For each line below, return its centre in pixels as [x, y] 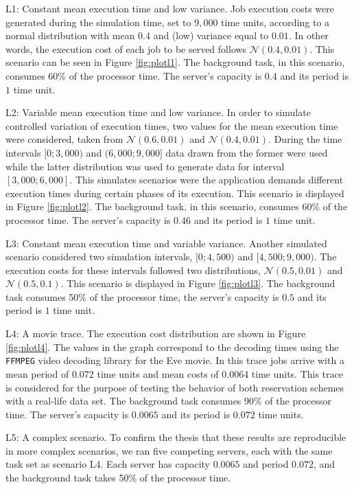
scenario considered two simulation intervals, [99, 257]
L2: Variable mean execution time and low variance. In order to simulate [158, 112]
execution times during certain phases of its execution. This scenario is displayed [175, 193]
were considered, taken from [64, 139]
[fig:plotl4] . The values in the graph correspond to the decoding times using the [172, 346]
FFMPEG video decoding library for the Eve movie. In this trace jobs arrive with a [175, 360]
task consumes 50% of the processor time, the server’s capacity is [142, 296]
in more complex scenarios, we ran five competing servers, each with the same [169, 450]
